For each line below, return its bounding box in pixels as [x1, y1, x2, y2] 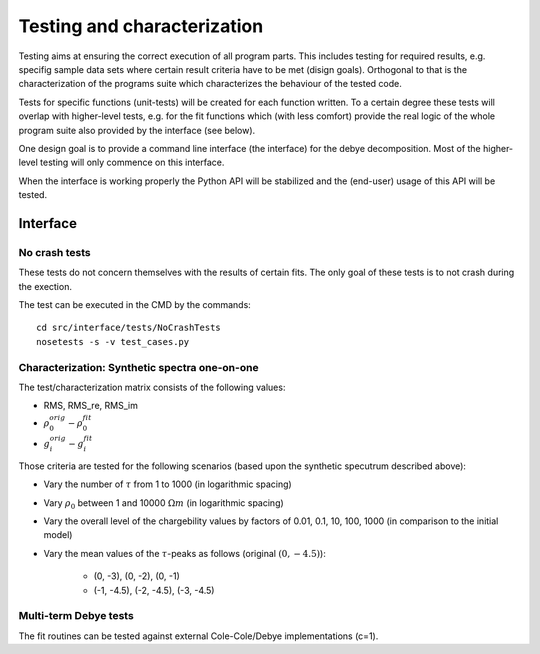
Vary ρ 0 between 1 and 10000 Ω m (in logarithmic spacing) [43, 496, 284, 511]
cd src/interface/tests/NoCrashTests [36, 322, 222, 334]
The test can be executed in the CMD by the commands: [18, 299, 252, 310]
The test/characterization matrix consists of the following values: [18, 381, 286, 393]
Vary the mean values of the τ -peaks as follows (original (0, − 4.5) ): [43, 547, 327, 559]
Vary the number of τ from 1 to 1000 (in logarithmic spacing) [43, 478, 292, 490]
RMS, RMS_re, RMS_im [43, 400, 139, 412]
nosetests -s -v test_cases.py [36, 336, 190, 347]
